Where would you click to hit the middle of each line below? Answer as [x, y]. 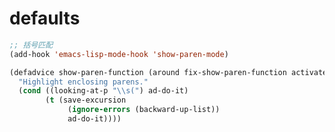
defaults [45, 18]
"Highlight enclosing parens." [83, 82]
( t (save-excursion [86, 100]
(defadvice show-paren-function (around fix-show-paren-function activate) [170, 72]
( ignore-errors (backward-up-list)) [144, 110]
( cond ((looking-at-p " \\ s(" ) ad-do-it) [103, 91]
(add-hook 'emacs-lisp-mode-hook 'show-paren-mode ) [119, 54]
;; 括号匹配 [31, 45]
